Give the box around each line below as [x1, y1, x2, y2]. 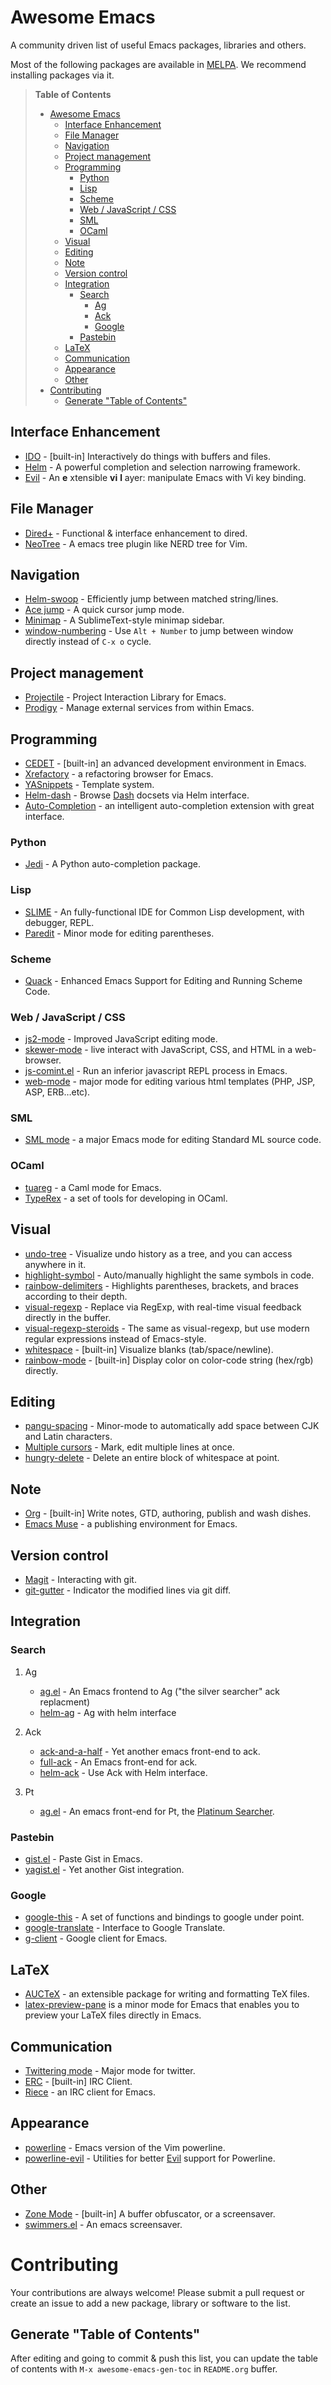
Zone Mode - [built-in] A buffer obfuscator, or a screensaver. [24, 2207, 276, 2220]
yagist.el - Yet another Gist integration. [24, 1864, 185, 1876]
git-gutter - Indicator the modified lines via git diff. [24, 1584, 232, 1596]
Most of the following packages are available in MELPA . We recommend [10, 58, 307, 70]
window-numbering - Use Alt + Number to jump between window [24, 625, 294, 637]
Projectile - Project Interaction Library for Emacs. [24, 691, 227, 703]
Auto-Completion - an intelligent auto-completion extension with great [24, 800, 315, 811]
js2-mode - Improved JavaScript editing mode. [24, 1033, 218, 1045]
